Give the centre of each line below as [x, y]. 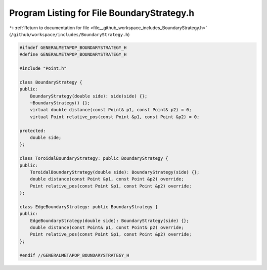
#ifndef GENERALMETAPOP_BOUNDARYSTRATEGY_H [73, 47]
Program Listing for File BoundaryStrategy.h [102, 13]
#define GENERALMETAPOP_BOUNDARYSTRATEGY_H [73, 55]
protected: [33, 131]
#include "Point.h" [43, 68]
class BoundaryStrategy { [51, 82]
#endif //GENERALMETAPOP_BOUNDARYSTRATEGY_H [74, 255]
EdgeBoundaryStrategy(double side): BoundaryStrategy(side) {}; [110, 221]
